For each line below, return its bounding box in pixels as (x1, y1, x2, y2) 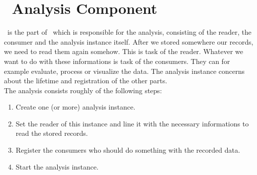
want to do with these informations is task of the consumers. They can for (4, 56, 230, 66)
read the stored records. (15, 128, 88, 138)
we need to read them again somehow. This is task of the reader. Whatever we (4, 46, 244, 57)
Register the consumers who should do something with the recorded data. (15, 145, 240, 155)
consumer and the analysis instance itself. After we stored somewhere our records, (4, 36, 254, 47)
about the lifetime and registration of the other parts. (4, 75, 168, 86)
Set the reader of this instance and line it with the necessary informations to (15, 118, 249, 128)
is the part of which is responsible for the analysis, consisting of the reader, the (7, 27, 252, 37)
